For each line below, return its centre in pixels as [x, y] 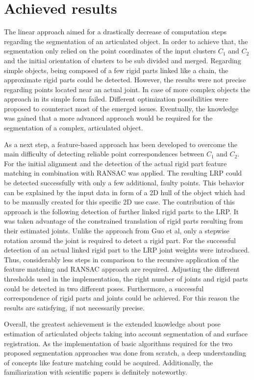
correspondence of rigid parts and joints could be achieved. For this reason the [122, 298]
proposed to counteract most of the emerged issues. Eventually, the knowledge [121, 108]
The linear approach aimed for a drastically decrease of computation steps [115, 32]
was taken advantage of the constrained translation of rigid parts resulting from [124, 221]
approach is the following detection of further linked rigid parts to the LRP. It [121, 211]
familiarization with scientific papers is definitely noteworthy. [96, 372]
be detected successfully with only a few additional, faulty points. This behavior [124, 183]
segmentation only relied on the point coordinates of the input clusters [110, 51]
